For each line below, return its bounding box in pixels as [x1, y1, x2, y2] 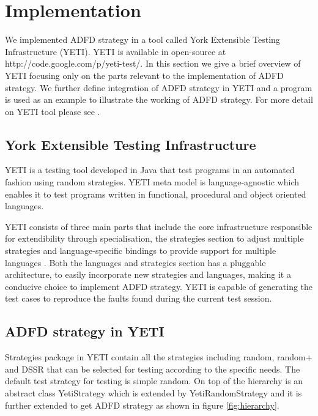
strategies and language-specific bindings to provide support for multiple [5, 244, 276, 257]
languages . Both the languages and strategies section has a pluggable [5, 256, 266, 269]
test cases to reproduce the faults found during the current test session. [5, 292, 272, 305]
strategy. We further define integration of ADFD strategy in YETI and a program [5, 81, 312, 94]
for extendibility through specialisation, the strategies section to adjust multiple [5, 232, 304, 245]
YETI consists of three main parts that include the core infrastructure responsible [5, 220, 312, 232]
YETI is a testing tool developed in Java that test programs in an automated [5, 163, 295, 176]
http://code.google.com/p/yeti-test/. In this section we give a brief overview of [5, 57, 301, 70]
